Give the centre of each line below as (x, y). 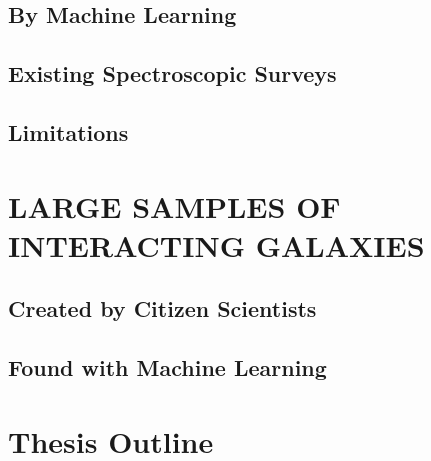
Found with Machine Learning (167, 367)
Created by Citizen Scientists (162, 308)
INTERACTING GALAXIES (216, 244)
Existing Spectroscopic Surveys (172, 73)
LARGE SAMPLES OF (174, 205)
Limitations (68, 131)
